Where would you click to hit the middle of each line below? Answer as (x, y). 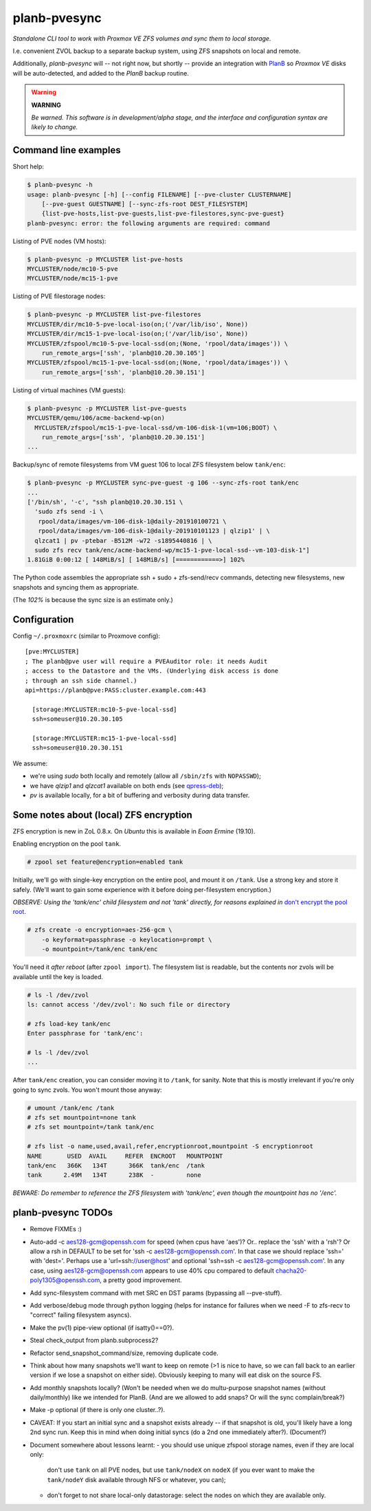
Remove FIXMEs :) (56, 1229)
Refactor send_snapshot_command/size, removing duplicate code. (124, 1353)
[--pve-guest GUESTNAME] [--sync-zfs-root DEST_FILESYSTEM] (145, 204)
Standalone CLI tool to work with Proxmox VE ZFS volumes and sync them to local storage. (142, 38)
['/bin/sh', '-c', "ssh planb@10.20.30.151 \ (105, 502)
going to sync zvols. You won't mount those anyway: (87, 1090)
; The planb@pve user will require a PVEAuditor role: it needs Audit (146, 661)
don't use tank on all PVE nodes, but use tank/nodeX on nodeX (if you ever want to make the (181, 1470)
